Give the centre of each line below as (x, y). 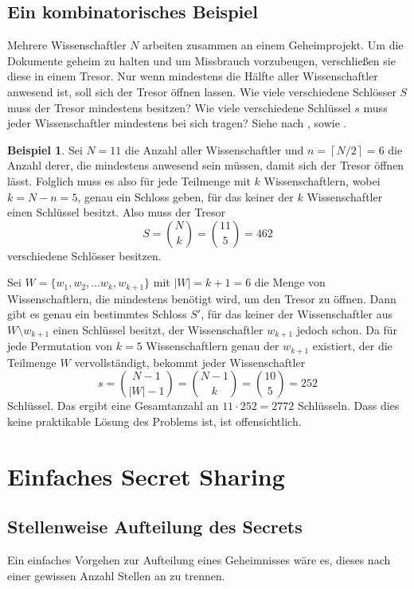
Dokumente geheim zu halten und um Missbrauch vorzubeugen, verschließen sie (201, 60)
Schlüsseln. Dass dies (349, 406)
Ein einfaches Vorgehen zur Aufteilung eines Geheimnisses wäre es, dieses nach (199, 560)
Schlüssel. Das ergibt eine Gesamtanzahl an (113, 406)
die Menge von (290, 282)
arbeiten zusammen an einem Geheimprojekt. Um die (273, 45)
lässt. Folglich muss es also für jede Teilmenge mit (129, 180)
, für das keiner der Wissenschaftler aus (297, 314)
